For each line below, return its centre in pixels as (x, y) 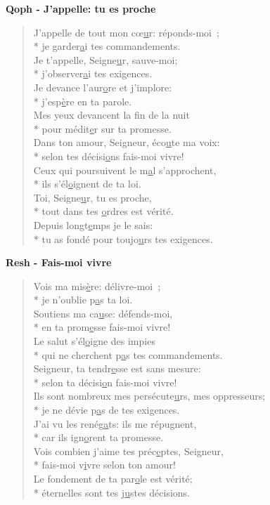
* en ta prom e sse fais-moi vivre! (102, 327)
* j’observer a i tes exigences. (93, 73)
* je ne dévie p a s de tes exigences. (107, 410)
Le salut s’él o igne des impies (94, 341)
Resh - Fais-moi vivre (59, 262)
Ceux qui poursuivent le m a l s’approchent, (125, 170)
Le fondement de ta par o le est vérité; (113, 478)
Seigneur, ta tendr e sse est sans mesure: (117, 368)
